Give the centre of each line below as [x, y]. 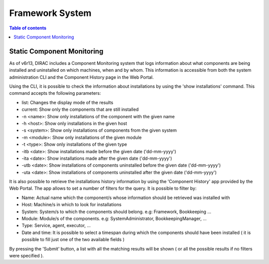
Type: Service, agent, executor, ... [56, 226]
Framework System [50, 13]
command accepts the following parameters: [55, 93]
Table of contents [28, 28]
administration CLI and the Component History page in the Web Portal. [81, 77]
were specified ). [27, 256]
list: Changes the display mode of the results [67, 102]
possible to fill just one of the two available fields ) [73, 240]
